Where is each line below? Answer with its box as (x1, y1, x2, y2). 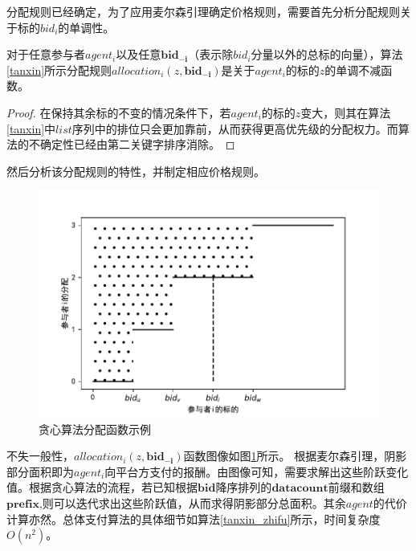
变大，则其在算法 (300, 104, 391, 120)
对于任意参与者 (6, 46, 85, 63)
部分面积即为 (6, 463, 74, 480)
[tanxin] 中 (6, 120, 56, 137)
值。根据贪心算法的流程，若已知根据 (6, 479, 198, 496)
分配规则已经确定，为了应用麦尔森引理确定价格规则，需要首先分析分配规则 (6, 3, 400, 19)
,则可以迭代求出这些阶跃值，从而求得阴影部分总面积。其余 (39, 494, 346, 511)
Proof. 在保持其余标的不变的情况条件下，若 (6, 104, 231, 120)
